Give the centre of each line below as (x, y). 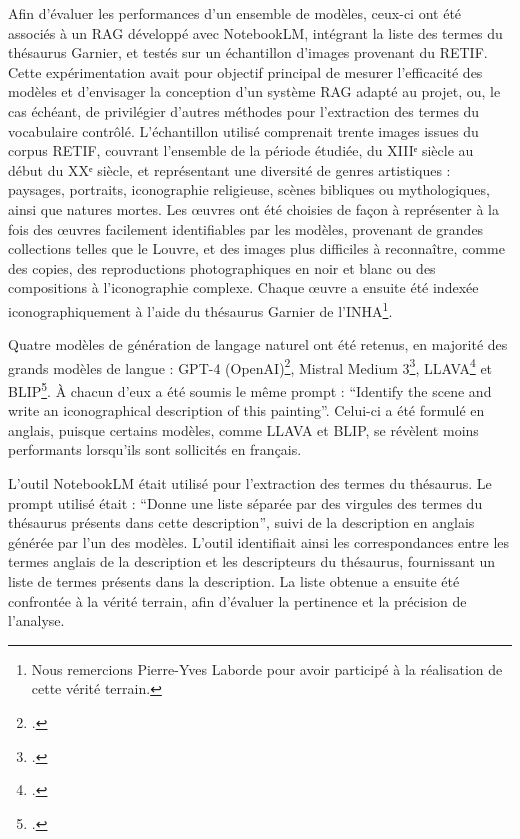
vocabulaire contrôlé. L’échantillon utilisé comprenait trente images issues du (243, 130)
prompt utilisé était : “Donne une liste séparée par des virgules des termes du (245, 502)
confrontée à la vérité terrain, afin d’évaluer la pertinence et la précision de (237, 600)
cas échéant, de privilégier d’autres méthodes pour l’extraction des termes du (244, 110)
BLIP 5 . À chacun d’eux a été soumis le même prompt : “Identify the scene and (250, 389)
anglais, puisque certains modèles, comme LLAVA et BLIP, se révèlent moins (243, 429)
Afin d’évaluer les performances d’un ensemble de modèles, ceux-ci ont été (235, 13)
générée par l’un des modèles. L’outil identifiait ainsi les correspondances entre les (259, 541)
